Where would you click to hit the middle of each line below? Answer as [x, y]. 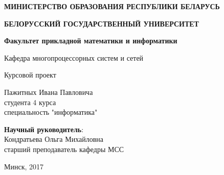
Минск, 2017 [24, 166]
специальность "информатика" [51, 112]
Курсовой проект [30, 75]
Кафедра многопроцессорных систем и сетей [74, 57]
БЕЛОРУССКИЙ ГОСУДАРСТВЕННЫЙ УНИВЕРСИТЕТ [102, 23]
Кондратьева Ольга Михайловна [54, 139]
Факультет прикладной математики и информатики [91, 41]
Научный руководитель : [44, 129]
